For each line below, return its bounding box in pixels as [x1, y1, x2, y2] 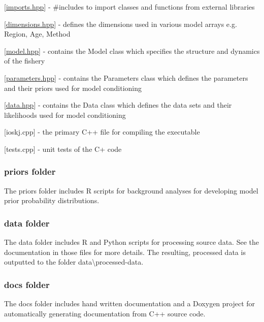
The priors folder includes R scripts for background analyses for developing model [4, 185, 258, 196]
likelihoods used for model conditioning [4, 109, 126, 120]
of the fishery [4, 55, 45, 66]
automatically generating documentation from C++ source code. [4, 308, 206, 318]
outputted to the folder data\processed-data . [4, 256, 144, 267]
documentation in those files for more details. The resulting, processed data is [4, 246, 246, 257]
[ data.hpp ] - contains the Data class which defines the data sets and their [4, 100, 232, 110]
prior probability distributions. [4, 195, 100, 206]
